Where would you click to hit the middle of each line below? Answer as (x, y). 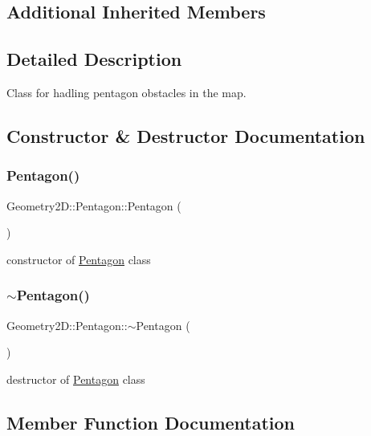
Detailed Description (94, 59)
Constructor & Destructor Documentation (186, 135)
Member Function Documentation (151, 422)
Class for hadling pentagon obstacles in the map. (126, 92)
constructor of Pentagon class (79, 259)
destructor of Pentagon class (76, 379)
